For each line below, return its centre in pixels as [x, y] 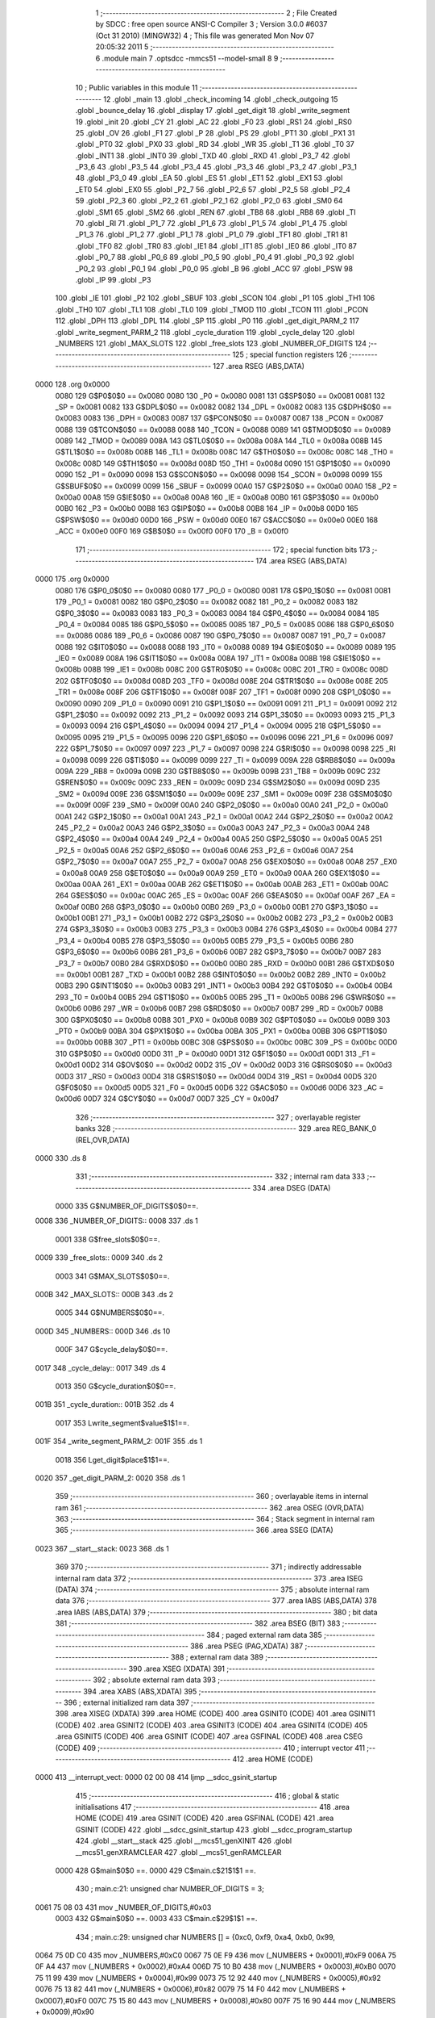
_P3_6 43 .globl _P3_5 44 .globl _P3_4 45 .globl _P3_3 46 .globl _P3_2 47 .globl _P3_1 [216, 167]
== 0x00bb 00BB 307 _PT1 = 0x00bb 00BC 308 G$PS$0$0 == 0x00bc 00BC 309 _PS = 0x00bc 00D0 [226, 1042]
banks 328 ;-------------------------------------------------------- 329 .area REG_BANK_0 [226, 1128]
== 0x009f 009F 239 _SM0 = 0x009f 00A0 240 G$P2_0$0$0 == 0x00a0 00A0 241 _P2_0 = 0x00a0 [222, 805]
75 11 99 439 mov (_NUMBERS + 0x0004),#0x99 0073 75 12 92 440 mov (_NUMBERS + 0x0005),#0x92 [208, 1978]
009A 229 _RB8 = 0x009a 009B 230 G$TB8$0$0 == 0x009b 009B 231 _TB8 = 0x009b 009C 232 [218, 771]
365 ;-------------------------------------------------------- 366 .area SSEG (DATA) [194, 1530]
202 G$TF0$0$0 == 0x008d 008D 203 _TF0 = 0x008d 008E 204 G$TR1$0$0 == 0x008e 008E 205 [222, 680]
